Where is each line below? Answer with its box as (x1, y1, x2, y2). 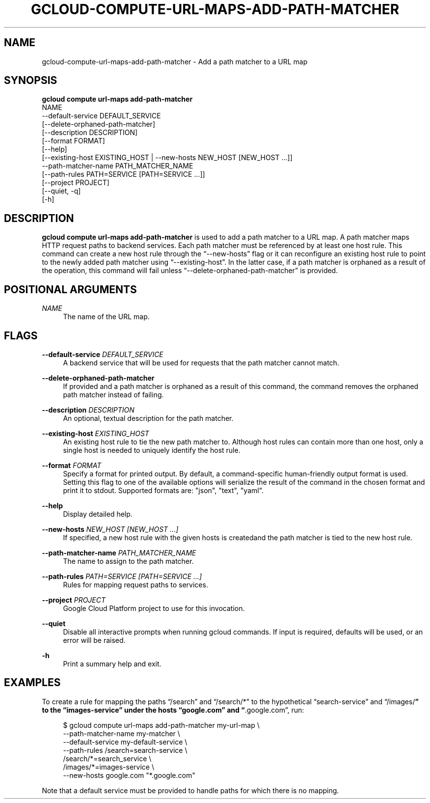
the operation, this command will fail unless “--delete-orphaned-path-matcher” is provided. (42, 266, 338, 275)
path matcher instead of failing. (63, 390, 164, 399)
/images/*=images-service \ (63, 762, 154, 771)
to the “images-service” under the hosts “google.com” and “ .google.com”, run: (42, 705, 304, 714)
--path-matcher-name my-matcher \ (63, 729, 180, 738)
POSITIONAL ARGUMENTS (4, 283, 137, 296)
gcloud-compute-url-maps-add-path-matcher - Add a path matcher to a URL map (42, 57, 308, 66)
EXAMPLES (4, 676, 61, 689)
